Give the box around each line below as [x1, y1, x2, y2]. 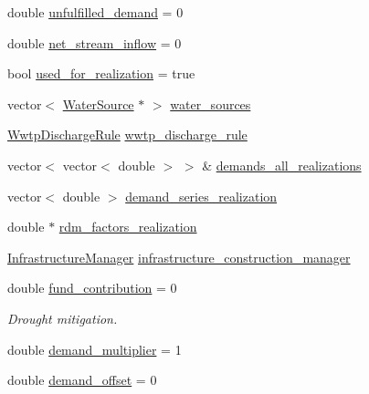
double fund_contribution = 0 [7, 278, 177, 297]
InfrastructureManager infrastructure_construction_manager [7, 247, 351, 266]
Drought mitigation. [7, 308, 118, 327]
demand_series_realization [125, 186, 278, 205]
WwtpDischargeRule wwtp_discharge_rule [7, 125, 248, 144]
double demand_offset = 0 [7, 370, 157, 389]
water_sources [170, 94, 251, 113]
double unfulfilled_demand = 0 [7, 3, 184, 21]
